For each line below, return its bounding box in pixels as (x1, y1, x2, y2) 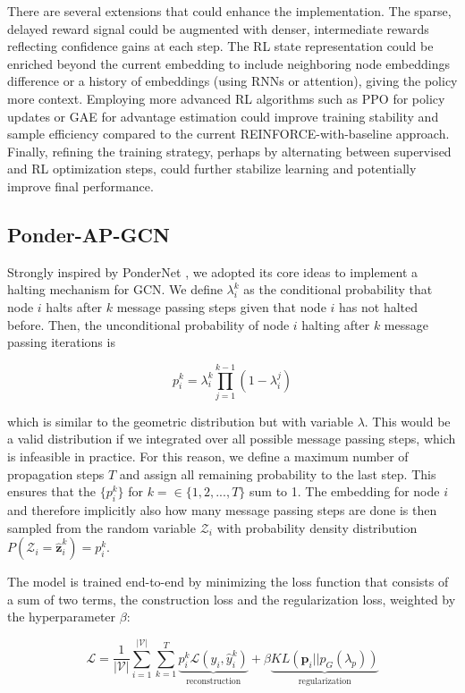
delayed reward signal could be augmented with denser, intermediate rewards (7, 19, 429, 38)
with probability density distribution (216, 518, 418, 537)
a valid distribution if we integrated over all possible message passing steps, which (7, 429, 456, 448)
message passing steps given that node (116, 297, 326, 316)
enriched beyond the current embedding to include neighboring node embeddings (7, 54, 450, 72)
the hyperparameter (7, 607, 116, 626)
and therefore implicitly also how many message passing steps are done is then (7, 501, 437, 519)
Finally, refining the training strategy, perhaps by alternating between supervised (7, 141, 452, 160)
